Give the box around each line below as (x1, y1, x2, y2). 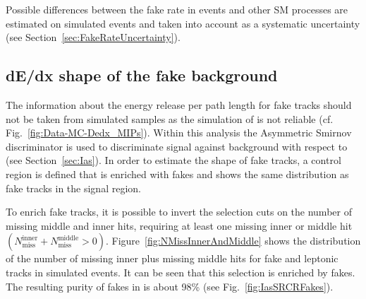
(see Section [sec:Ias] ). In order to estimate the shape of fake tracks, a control (6, 153, 341, 168)
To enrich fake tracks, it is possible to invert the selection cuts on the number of (6, 204, 352, 219)
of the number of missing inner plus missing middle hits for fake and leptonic (6, 251, 338, 266)
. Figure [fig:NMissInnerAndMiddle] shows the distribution (105, 233, 361, 248)
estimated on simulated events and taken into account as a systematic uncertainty (6, 16, 360, 30)
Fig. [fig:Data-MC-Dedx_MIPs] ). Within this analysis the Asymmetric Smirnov (6, 125, 352, 140)
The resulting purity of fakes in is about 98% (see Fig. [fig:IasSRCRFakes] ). (6, 279, 334, 293)
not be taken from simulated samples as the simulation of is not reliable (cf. (6, 111, 334, 126)
